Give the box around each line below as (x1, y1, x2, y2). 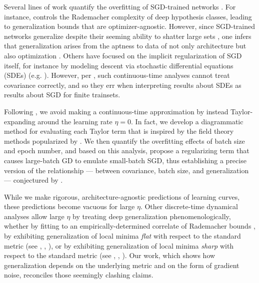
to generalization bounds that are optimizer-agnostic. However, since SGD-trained (4, 21, 255, 31)
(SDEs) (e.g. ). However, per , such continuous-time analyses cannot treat (4, 70, 230, 80)
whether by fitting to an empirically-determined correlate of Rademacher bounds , (4, 221, 255, 231)
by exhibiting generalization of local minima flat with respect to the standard (4, 231, 241, 241)
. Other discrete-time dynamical (140, 201, 238, 212)
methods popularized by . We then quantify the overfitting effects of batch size (4, 135, 245, 146)
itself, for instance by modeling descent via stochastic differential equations (4, 60, 233, 70)
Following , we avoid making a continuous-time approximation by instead (4, 106, 228, 116)
